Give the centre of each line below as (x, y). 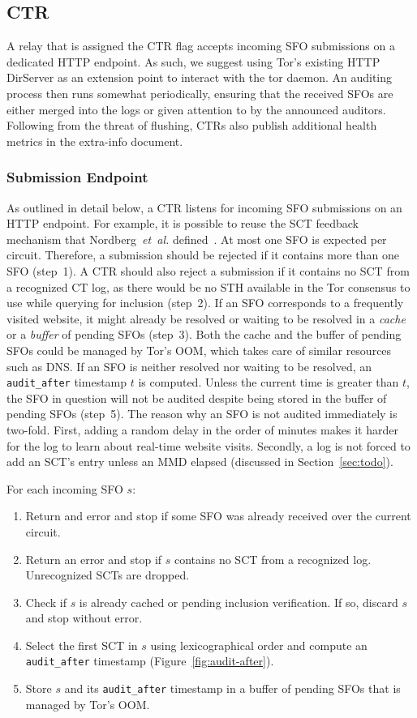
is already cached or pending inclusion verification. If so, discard (239, 602)
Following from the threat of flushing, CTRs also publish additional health (192, 125)
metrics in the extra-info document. (95, 141)
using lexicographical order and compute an (259, 645)
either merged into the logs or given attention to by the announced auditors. (196, 109)
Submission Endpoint (77, 177)
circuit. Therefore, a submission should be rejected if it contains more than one (203, 255)
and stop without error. (84, 618)
